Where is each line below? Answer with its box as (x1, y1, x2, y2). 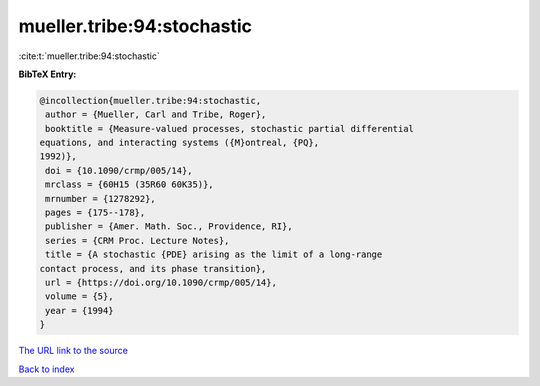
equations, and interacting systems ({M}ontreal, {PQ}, (39, 137, 320, 149)
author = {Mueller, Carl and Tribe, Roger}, (45, 109, 267, 120)
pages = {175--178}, (45, 207, 146, 219)
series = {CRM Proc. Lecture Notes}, (45, 235, 230, 246)
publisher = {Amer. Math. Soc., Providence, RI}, (45, 221, 294, 232)
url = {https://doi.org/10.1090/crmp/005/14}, (45, 277, 277, 288)
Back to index (18, 363, 75, 375)
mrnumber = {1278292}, (45, 193, 157, 204)
